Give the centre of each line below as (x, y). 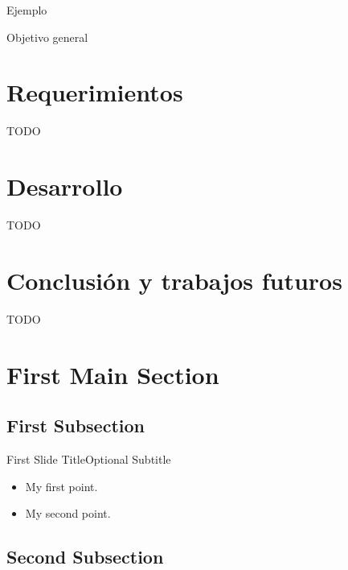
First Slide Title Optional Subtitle (89, 458)
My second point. (68, 513)
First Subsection (76, 425)
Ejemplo (27, 10)
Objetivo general (47, 37)
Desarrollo (65, 186)
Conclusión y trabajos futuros (174, 280)
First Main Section (113, 374)
